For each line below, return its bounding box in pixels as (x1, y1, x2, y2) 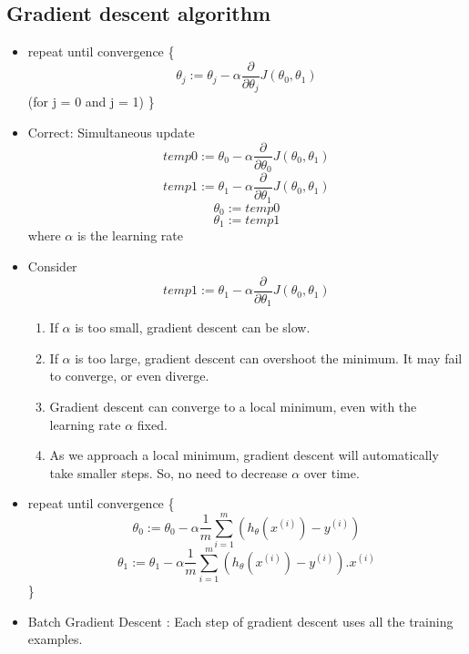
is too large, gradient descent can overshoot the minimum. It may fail (75, 348, 463, 367)
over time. (303, 463, 360, 482)
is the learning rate (76, 226, 183, 245)
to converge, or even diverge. (49, 366, 209, 385)
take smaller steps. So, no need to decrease (49, 463, 288, 482)
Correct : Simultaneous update (27, 122, 195, 141)
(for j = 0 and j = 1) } (27, 92, 155, 111)
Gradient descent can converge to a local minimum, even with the (49, 396, 417, 415)
